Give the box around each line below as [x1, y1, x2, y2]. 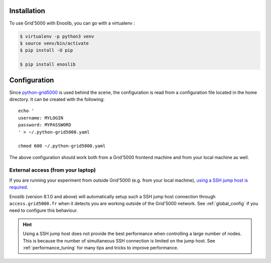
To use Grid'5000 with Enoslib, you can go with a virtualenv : [9, 20, 135, 26]
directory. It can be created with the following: [9, 96, 105, 102]
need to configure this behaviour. [9, 207, 78, 213]
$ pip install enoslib [20, 62, 76, 67]
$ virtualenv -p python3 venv [20, 33, 94, 39]
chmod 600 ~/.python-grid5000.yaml [18, 143, 106, 149]
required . [9, 184, 29, 190]
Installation [9, 7, 45, 15]
